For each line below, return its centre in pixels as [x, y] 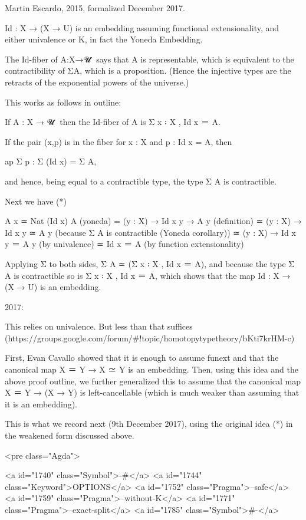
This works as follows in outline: [63, 102]
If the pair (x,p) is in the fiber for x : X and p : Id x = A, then [119, 141]
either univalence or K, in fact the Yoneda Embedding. [104, 39]
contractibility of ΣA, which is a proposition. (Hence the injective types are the [148, 70]
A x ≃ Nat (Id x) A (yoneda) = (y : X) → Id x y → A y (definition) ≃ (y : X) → [153, 221]
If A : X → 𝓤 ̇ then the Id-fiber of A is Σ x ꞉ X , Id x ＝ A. [113, 122]
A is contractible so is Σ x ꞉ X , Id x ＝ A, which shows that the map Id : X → [148, 275]
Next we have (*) [36, 201]
